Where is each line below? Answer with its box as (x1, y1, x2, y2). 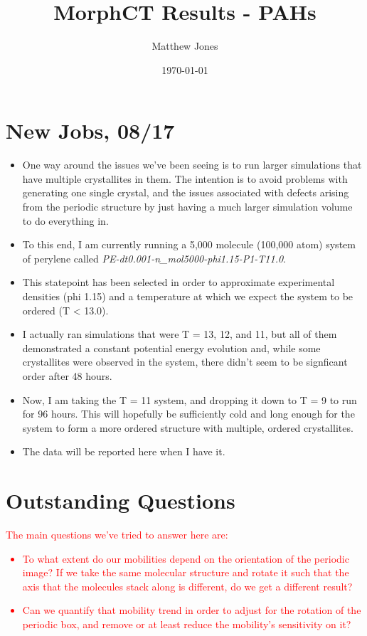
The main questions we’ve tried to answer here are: (6, 527, 228, 542)
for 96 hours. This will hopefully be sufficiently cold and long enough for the (22, 406, 355, 421)
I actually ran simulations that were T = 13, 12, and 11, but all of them (22, 327, 337, 341)
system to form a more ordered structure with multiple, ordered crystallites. (22, 420, 353, 435)
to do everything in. (22, 213, 109, 228)
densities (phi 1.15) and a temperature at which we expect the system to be (22, 289, 353, 303)
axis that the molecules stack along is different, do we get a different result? (22, 578, 353, 593)
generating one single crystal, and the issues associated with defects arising (22, 185, 349, 200)
